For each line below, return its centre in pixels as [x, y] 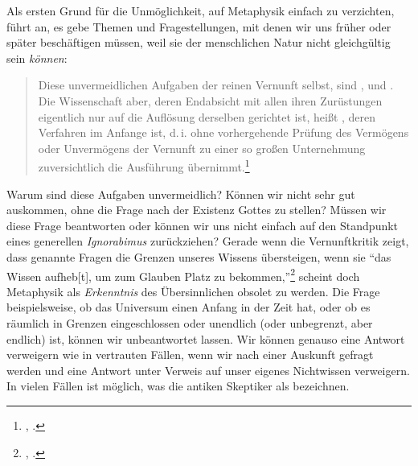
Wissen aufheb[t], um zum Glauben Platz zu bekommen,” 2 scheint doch [183, 274]
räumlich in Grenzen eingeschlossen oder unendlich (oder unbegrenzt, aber [190, 323]
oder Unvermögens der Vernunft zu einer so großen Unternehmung [202, 148]
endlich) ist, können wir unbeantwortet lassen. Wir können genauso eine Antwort [206, 338]
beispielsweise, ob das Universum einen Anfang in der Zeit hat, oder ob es [189, 307]
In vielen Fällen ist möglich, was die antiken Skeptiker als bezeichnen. [178, 386]
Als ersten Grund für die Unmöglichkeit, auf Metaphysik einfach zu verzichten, [201, 10]
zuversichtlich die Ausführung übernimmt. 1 [144, 165]
